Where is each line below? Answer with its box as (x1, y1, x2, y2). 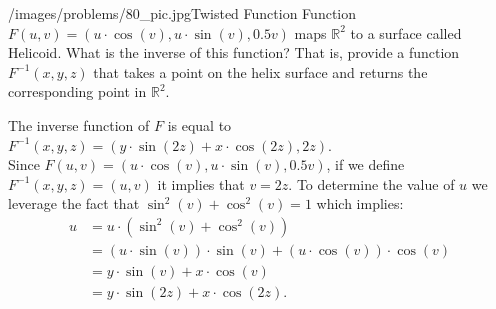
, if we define (326, 154, 405, 175)
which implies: (316, 193, 404, 214)
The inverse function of (8, 114, 150, 135)
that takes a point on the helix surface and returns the (93, 61, 428, 82)
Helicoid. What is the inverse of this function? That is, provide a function (8, 42, 460, 63)
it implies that (157, 173, 245, 194)
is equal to (167, 114, 232, 135)
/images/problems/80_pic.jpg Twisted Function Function (8, 3, 357, 23)
